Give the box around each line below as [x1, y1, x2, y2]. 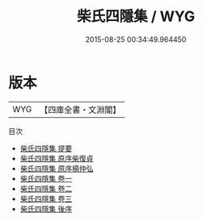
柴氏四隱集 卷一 [19, 173, 73, 183]
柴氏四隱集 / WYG [76, 7, 196, 26]
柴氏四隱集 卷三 [19, 194, 73, 203]
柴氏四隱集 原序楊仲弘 [19, 163, 94, 173]
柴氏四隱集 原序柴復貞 [19, 153, 94, 163]
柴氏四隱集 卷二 [19, 183, 73, 194]
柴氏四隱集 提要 [19, 143, 73, 153]
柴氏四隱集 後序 [19, 203, 73, 214]
